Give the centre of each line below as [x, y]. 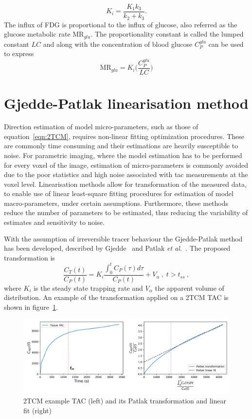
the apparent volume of [189, 288]
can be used [226, 44]
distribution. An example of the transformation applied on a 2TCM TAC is [116, 297]
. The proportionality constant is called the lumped [167, 34]
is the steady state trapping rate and [88, 288]
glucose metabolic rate [37, 34]
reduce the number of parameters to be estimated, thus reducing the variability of [126, 212]
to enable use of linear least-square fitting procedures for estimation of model [119, 193]
